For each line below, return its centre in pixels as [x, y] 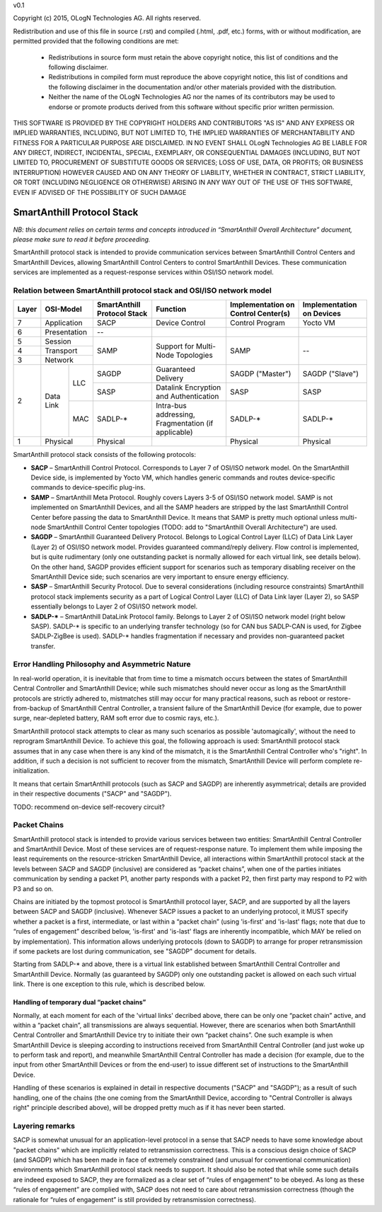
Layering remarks [44, 1126]
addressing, [176, 414]
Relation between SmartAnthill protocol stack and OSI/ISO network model [143, 290]
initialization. [31, 771]
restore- [339, 698]
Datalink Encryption [189, 387]
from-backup [33, 708]
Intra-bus [171, 406]
